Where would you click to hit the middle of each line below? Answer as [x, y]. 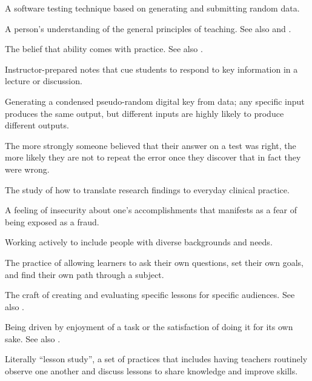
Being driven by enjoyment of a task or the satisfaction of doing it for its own [149, 327]
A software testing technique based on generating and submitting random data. [152, 8]
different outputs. [37, 125]
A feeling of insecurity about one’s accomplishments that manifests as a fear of [151, 210]
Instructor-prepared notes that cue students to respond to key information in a [151, 69]
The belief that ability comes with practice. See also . [104, 49]
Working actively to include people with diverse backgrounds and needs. [139, 242]
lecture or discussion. [44, 81]
